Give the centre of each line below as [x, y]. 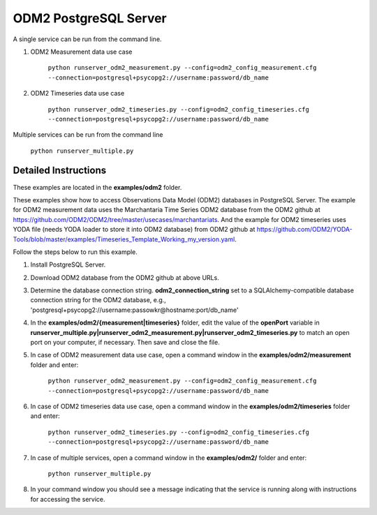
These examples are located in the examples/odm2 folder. [97, 187]
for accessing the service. [68, 499]
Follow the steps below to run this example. [75, 252]
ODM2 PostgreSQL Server [90, 18]
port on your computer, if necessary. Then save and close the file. [125, 343]
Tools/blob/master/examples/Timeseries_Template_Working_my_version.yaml [124, 239]
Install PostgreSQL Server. [68, 264]
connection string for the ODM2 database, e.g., [98, 300]
